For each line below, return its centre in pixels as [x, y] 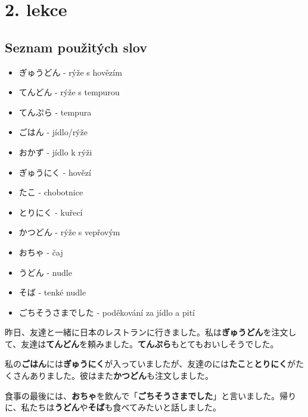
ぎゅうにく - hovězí [55, 172]
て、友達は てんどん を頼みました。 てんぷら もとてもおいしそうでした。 [142, 343]
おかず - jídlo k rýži [55, 152]
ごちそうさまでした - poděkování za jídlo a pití [107, 312]
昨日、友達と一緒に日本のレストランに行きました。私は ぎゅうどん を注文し [151, 332]
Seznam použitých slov [76, 47]
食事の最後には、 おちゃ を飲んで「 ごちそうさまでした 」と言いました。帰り [151, 395]
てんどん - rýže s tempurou [69, 92]
